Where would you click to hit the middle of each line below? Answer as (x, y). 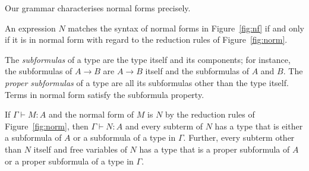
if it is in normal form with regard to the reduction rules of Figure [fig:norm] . (146, 39)
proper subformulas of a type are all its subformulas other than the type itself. (147, 82)
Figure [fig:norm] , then (47, 126)
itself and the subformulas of (197, 71)
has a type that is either (259, 126)
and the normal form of (91, 114)
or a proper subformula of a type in (69, 161)
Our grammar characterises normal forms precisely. (98, 8)
